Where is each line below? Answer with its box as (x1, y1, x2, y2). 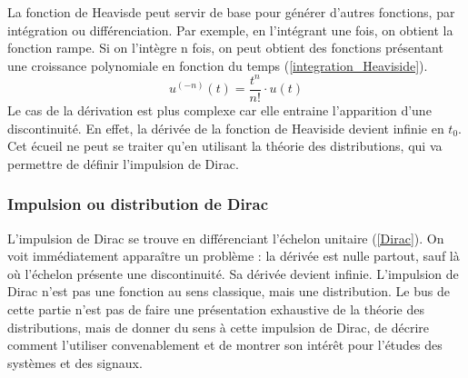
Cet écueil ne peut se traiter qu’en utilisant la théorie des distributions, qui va (7, 136, 443, 155)
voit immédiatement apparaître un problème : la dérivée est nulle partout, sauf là (7, 246, 460, 265)
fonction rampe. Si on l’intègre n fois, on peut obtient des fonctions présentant (7, 38, 443, 57)
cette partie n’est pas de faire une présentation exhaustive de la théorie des (7, 299, 425, 318)
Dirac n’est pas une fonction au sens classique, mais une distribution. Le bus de (7, 282, 450, 301)
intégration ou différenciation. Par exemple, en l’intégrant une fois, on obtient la (7, 20, 453, 39)
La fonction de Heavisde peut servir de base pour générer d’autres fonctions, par (7, 3, 455, 21)
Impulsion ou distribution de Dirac (7, 193, 269, 215)
